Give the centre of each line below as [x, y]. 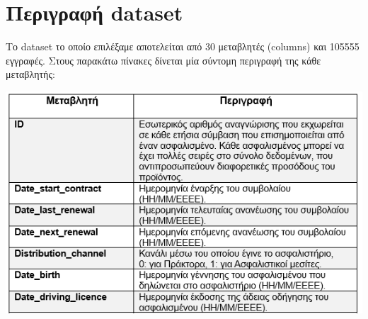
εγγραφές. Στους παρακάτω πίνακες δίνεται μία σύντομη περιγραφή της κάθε [163, 60]
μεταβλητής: [30, 74]
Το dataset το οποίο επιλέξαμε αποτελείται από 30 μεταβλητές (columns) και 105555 [183, 46]
